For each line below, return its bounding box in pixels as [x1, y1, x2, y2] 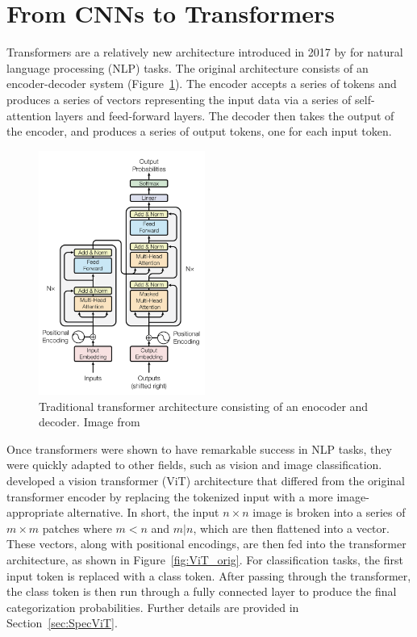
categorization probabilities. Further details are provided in [6, 598, 299, 615]
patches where [42, 519, 112, 536]
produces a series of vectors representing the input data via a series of [6, 90, 352, 107]
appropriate [6, 504, 64, 521]
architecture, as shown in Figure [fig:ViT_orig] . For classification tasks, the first [6, 551, 403, 568]
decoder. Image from [39, 413, 140, 430]
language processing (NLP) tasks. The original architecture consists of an [6, 59, 369, 76]
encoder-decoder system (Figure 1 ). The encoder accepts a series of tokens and [6, 75, 397, 92]
